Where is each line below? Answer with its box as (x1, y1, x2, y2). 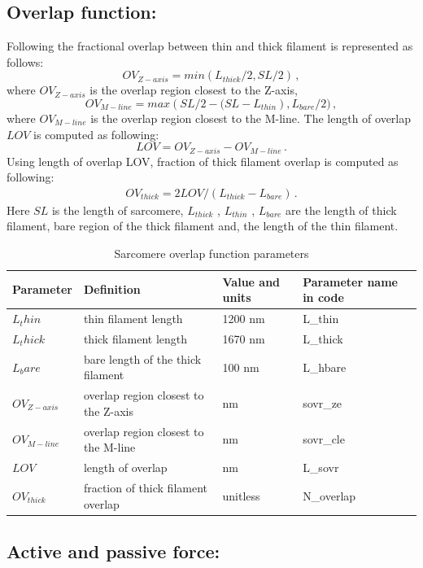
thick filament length (83, 330, 188, 347)
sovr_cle (303, 430, 345, 448)
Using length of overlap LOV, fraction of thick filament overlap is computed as (7, 152, 399, 169)
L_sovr (303, 459, 339, 476)
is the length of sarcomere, (51, 201, 184, 218)
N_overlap (303, 487, 356, 504)
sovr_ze (303, 394, 342, 411)
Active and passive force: (7, 538, 220, 563)
